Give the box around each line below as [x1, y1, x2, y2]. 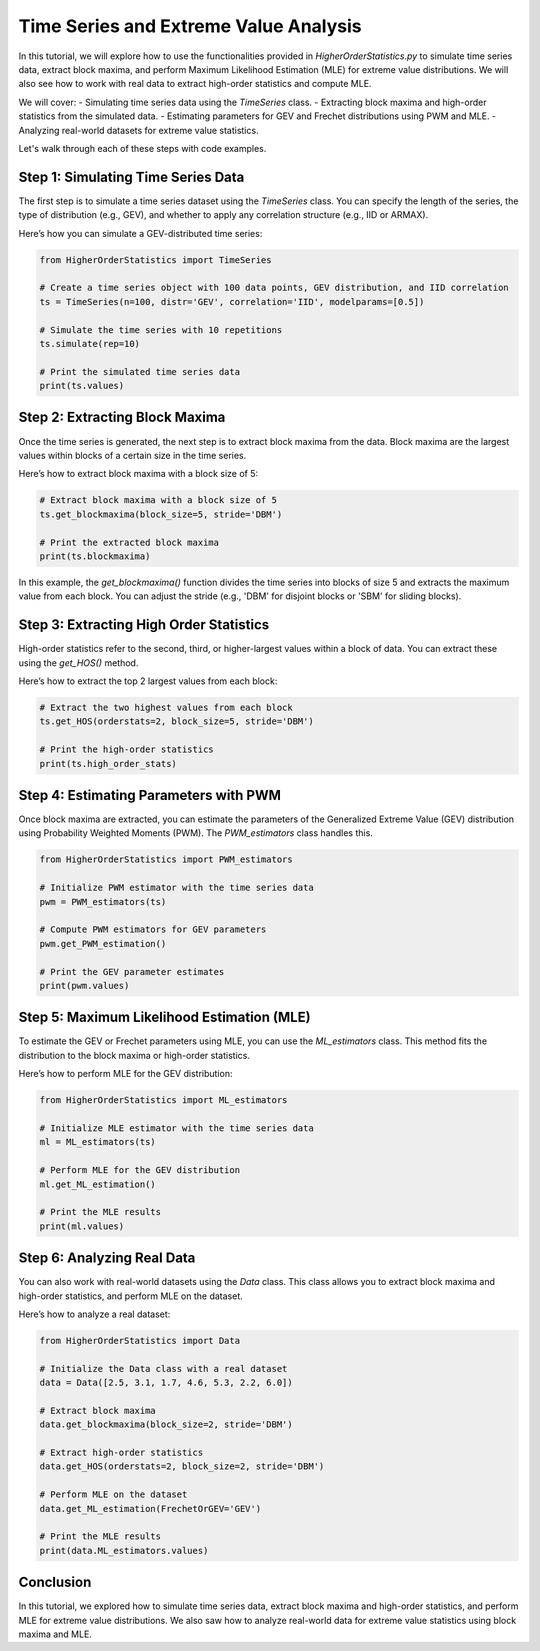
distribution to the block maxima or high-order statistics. [18, 1049, 250, 1061]
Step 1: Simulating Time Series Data [18, 168, 245, 185]
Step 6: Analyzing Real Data [18, 1250, 196, 1267]
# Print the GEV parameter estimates [39, 966, 225, 977]
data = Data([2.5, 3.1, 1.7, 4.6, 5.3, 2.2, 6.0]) [39, 1377, 294, 1389]
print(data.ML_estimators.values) [39, 1545, 209, 1556]
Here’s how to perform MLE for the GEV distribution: [18, 1068, 233, 1080]
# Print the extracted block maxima [39, 536, 220, 548]
